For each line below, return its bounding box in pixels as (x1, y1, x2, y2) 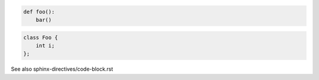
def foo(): (23, 8, 55, 15)
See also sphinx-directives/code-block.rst (11, 65, 113, 73)
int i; (35, 42, 55, 49)
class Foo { (23, 34, 58, 41)
